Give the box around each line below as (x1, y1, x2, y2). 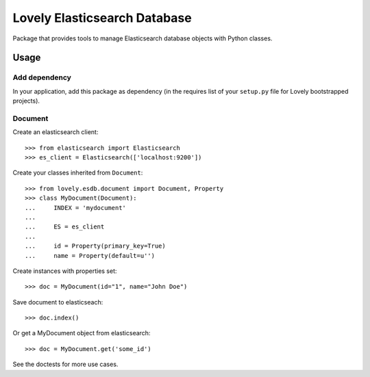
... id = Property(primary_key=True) (25, 242, 166, 250)
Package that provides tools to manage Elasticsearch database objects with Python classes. (12, 34, 273, 42)
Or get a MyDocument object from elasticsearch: (12, 329, 151, 337)
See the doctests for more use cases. (12, 360, 119, 369)
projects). (12, 96, 40, 105)
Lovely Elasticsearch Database (12, 10, 192, 25)
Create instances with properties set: (12, 267, 117, 275)
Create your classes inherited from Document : (12, 168, 143, 177)
